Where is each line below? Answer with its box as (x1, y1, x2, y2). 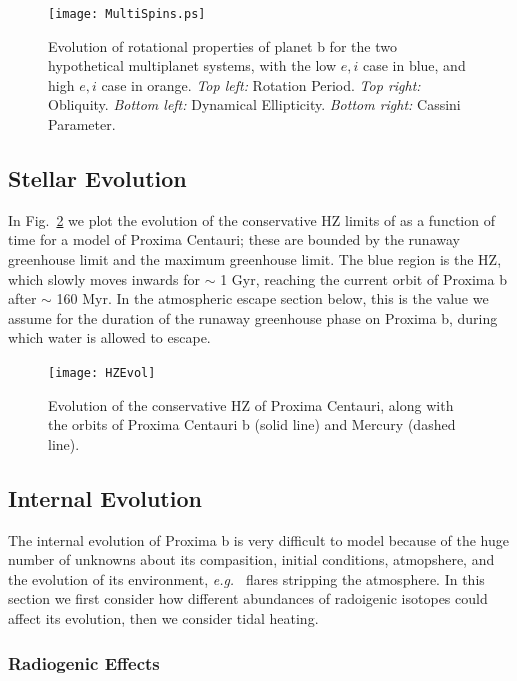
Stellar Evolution (8, 163, 187, 194)
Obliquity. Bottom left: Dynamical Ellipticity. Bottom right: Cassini (48, 94, 461, 115)
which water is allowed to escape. (8, 327, 211, 348)
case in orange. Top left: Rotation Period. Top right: (101, 74, 421, 95)
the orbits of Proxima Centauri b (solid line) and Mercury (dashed (48, 414, 456, 435)
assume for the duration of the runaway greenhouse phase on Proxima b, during (8, 307, 498, 328)
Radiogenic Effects (8, 650, 160, 675)
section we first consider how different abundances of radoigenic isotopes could (8, 588, 488, 609)
